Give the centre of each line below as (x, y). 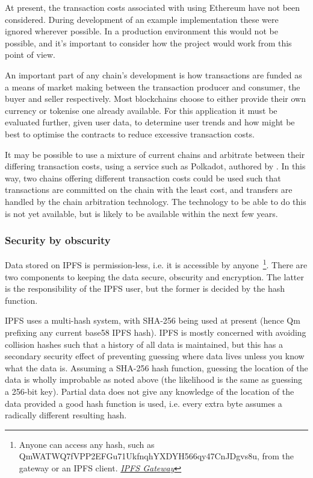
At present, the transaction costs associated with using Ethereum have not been (153, 7)
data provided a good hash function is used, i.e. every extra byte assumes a (144, 403)
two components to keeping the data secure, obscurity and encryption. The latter (154, 276)
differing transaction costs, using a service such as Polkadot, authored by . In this (155, 166)
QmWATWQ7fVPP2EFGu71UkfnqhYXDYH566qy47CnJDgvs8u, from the (156, 456)
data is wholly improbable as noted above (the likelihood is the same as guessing (154, 379)
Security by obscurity (58, 240)
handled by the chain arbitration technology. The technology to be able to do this (156, 201)
